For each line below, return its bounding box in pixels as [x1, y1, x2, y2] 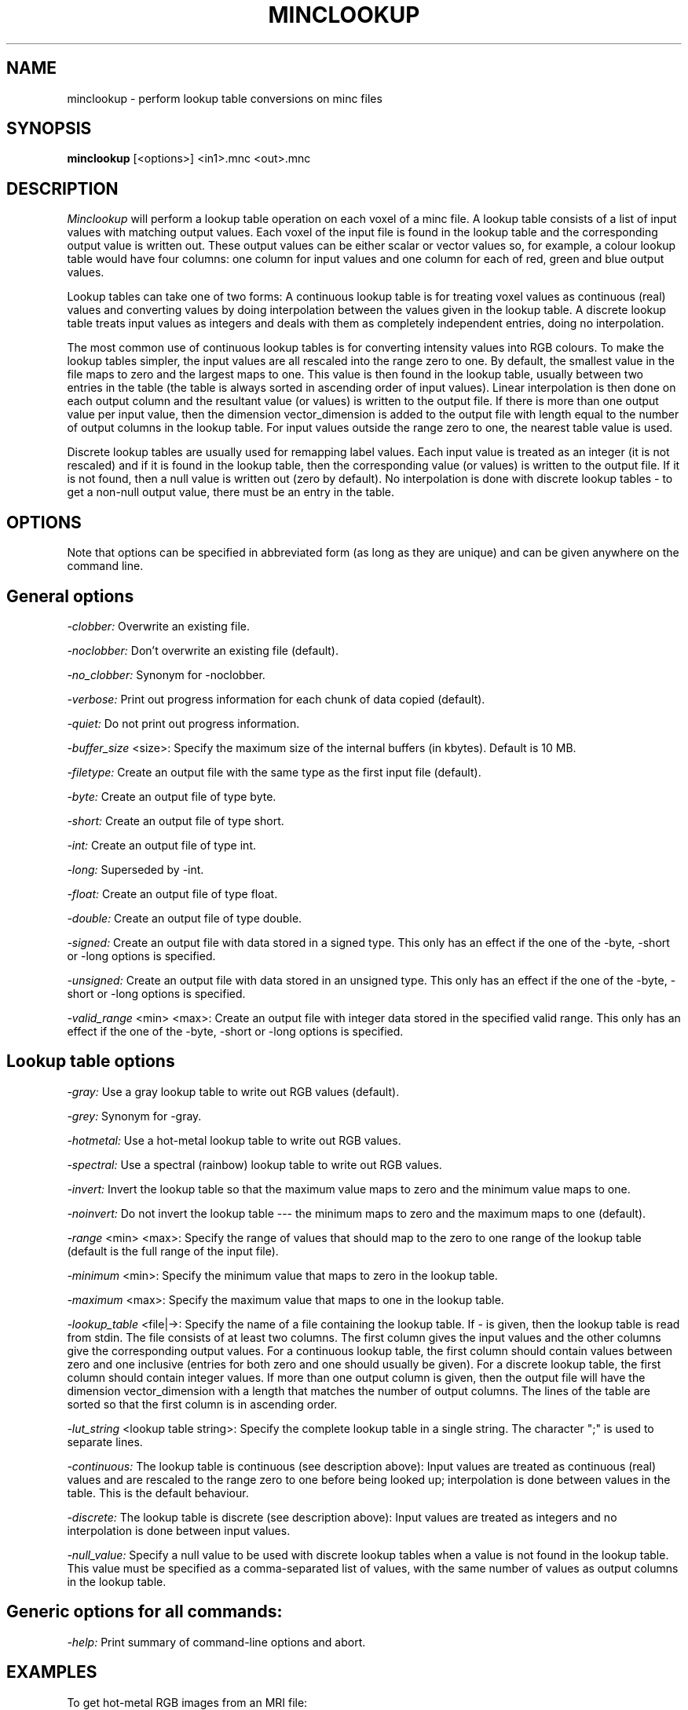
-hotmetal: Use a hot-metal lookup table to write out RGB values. [67, 1133, 401, 1147]
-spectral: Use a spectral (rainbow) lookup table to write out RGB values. [67, 1157, 442, 1171]
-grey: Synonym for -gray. [67, 1109, 202, 1123]
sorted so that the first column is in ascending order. [67, 1397, 338, 1411]
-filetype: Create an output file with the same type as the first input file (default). [67, 765, 481, 779]
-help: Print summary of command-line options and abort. [67, 1635, 366, 1649]
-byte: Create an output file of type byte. [67, 789, 276, 803]
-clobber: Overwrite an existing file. [67, 619, 251, 633]
